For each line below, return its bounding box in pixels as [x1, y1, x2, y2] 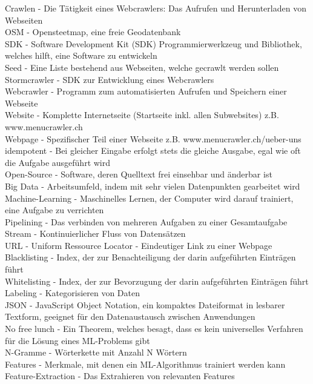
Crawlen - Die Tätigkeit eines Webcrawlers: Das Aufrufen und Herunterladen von [5, 2, 306, 14]
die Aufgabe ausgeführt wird [5, 156, 111, 168]
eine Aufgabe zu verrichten [5, 204, 104, 216]
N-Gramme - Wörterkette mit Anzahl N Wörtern [5, 346, 187, 359]
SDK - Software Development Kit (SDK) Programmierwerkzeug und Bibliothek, [5, 37, 302, 50]
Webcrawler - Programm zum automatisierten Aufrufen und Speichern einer [5, 85, 287, 98]
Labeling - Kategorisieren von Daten [5, 286, 140, 299]
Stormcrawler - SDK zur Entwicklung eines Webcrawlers [5, 73, 214, 85]
